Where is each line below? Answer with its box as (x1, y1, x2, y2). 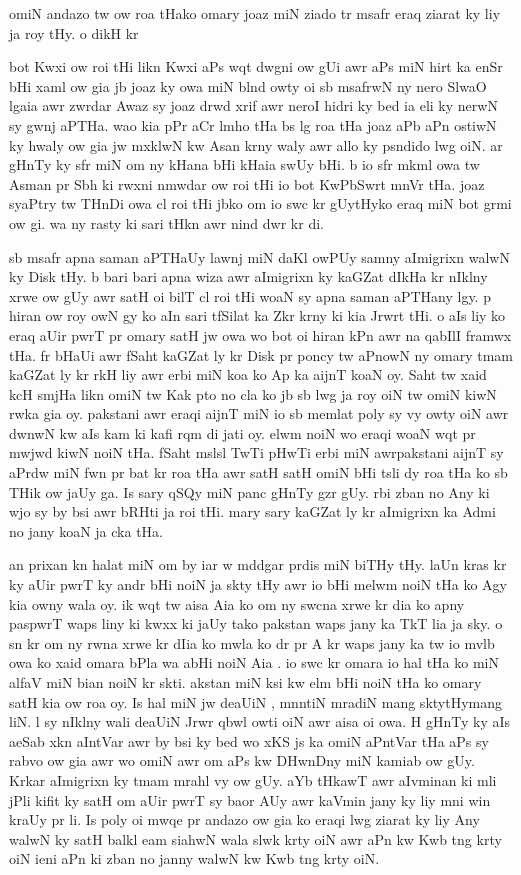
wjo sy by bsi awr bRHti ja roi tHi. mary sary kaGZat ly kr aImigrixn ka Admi (9, 501, 496, 522)
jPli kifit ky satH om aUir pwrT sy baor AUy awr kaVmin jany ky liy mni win (9, 789, 491, 810)
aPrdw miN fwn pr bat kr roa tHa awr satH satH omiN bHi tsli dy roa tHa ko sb (9, 462, 508, 483)
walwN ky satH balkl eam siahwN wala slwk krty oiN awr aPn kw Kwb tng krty (9, 828, 502, 849)
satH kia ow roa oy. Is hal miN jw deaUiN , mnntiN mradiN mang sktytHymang (9, 691, 503, 712)
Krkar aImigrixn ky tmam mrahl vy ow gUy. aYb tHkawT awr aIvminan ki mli (9, 769, 497, 790)
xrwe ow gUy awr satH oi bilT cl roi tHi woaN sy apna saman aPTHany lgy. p (9, 285, 491, 306)
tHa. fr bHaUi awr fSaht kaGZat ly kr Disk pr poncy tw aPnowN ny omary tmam (9, 344, 513, 365)
